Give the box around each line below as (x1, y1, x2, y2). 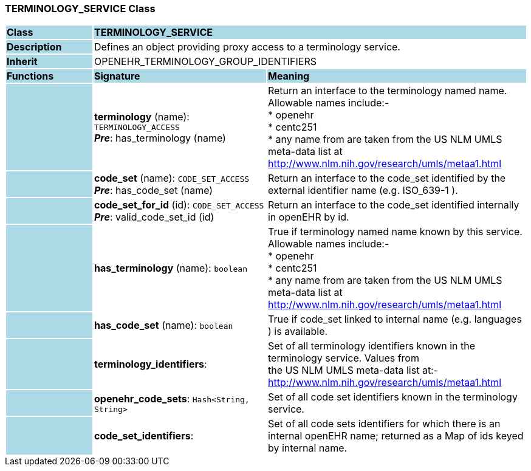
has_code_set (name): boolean (94, 319, 233, 332)
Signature (94, 70, 140, 83)
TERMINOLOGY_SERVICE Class (5, 2, 156, 15)
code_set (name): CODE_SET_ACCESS (94, 172, 250, 185)
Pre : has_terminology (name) (94, 131, 226, 144)
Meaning (267, 70, 310, 83)
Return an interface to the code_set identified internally (267, 199, 519, 211)
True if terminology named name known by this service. (267, 225, 522, 238)
